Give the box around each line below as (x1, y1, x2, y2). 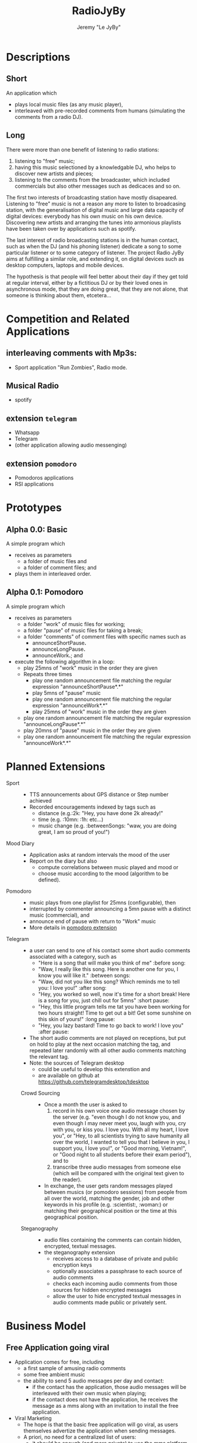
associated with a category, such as (29, 953, 117, 960)
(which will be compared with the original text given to (52, 1169, 184, 1176)
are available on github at (38, 1072, 100, 1079)
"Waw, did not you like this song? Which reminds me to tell (38, 978, 181, 985)
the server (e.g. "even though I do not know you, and (52, 1113, 181, 1121)
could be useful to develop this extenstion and (38, 1065, 151, 1072)
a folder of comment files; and (23, 564, 97, 571)
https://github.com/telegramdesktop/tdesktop (38, 1078, 149, 1085)
